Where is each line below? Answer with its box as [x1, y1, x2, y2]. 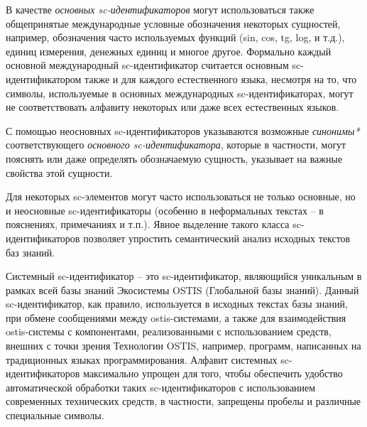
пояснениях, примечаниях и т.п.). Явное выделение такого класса [6, 217, 290, 232]
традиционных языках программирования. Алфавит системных [6, 352, 278, 367]
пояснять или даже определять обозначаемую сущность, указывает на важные [6, 151, 343, 166]
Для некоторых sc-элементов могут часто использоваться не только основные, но [6, 189, 356, 204]
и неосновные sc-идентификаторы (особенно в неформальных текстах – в [6, 202, 324, 217]
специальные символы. [6, 408, 104, 423]
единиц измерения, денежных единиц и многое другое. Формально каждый [6, 43, 332, 58]
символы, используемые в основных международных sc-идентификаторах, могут [6, 85, 354, 100]
